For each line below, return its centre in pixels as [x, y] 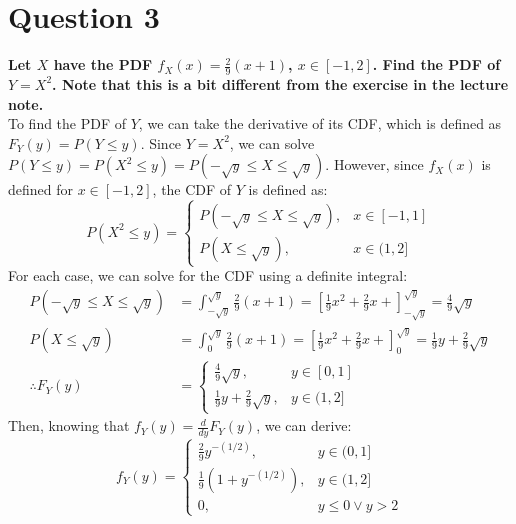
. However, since [374, 164]
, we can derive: [304, 425]
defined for [41, 189]
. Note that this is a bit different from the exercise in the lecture [280, 83]
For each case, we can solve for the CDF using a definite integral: [208, 275]
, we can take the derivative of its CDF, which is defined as [320, 123]
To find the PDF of [67, 123]
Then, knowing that [69, 425]
